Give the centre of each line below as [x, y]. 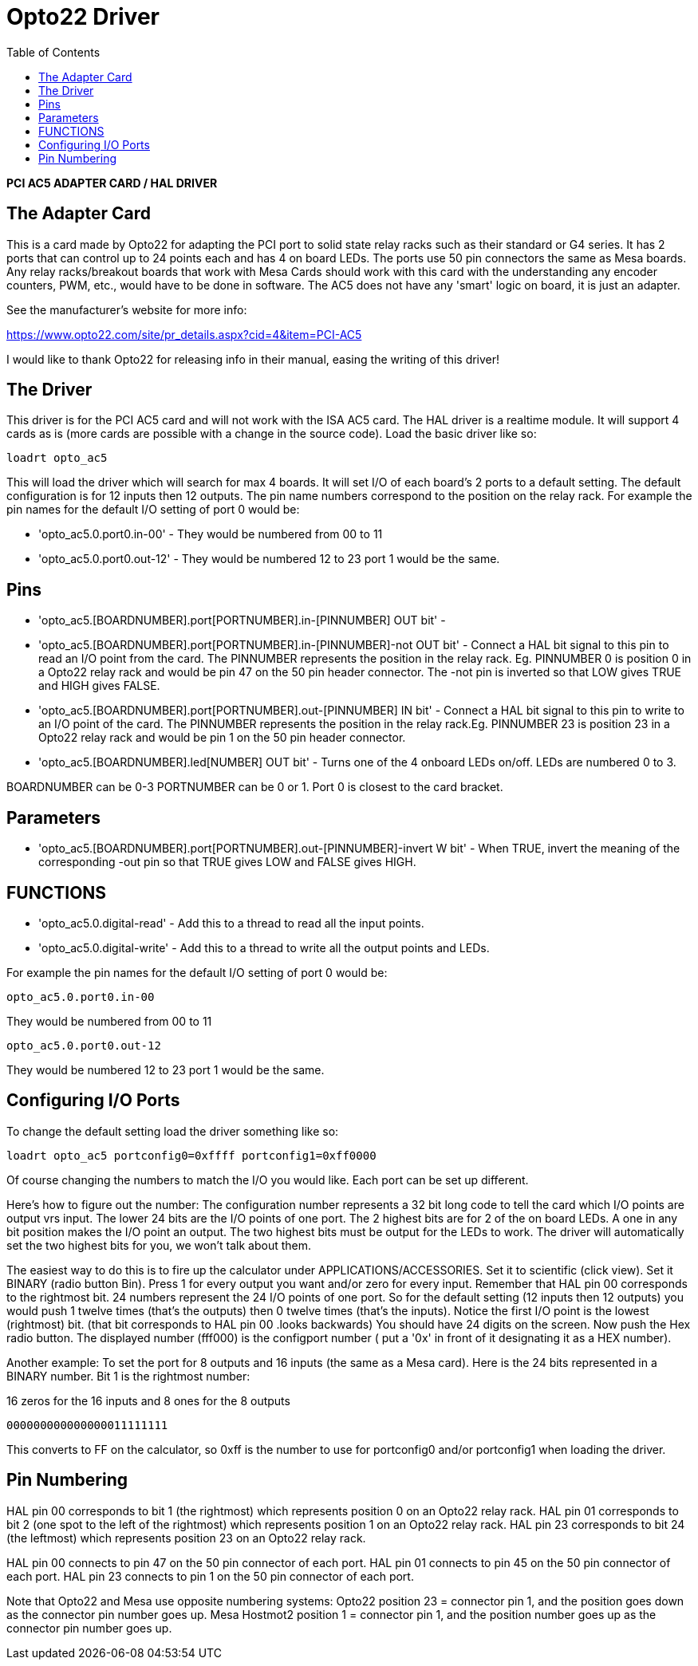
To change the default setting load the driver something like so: [173, 1131]
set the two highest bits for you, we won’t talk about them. [159, 1245]
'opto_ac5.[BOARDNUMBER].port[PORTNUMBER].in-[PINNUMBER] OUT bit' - [242, 620]
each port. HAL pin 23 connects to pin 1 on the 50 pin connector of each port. [210, 1576]
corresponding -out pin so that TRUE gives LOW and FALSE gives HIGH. [227, 862]
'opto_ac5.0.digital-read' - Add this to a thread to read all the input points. [231, 923]
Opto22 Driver [83, 17]
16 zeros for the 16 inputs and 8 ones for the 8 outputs [148, 1400]
